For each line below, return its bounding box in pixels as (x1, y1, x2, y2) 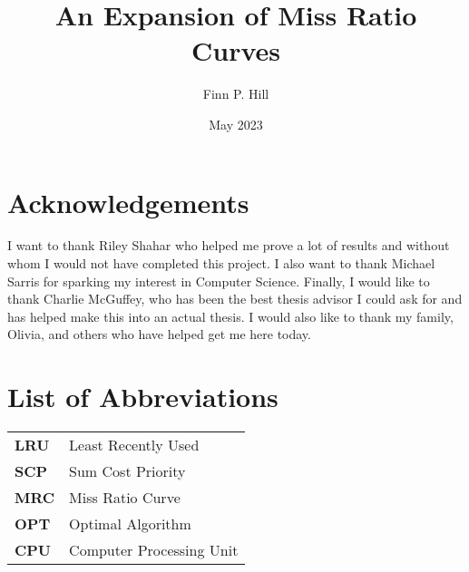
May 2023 (209, 114, 263, 133)
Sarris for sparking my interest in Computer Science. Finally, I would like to (7, 271, 430, 290)
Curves (191, 32, 280, 69)
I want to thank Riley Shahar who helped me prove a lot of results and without (7, 236, 450, 255)
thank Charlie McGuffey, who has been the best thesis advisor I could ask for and (7, 289, 463, 308)
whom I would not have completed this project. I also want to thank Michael (7, 254, 435, 273)
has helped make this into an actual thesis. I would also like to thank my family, (7, 306, 454, 325)
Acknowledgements (7, 183, 249, 220)
